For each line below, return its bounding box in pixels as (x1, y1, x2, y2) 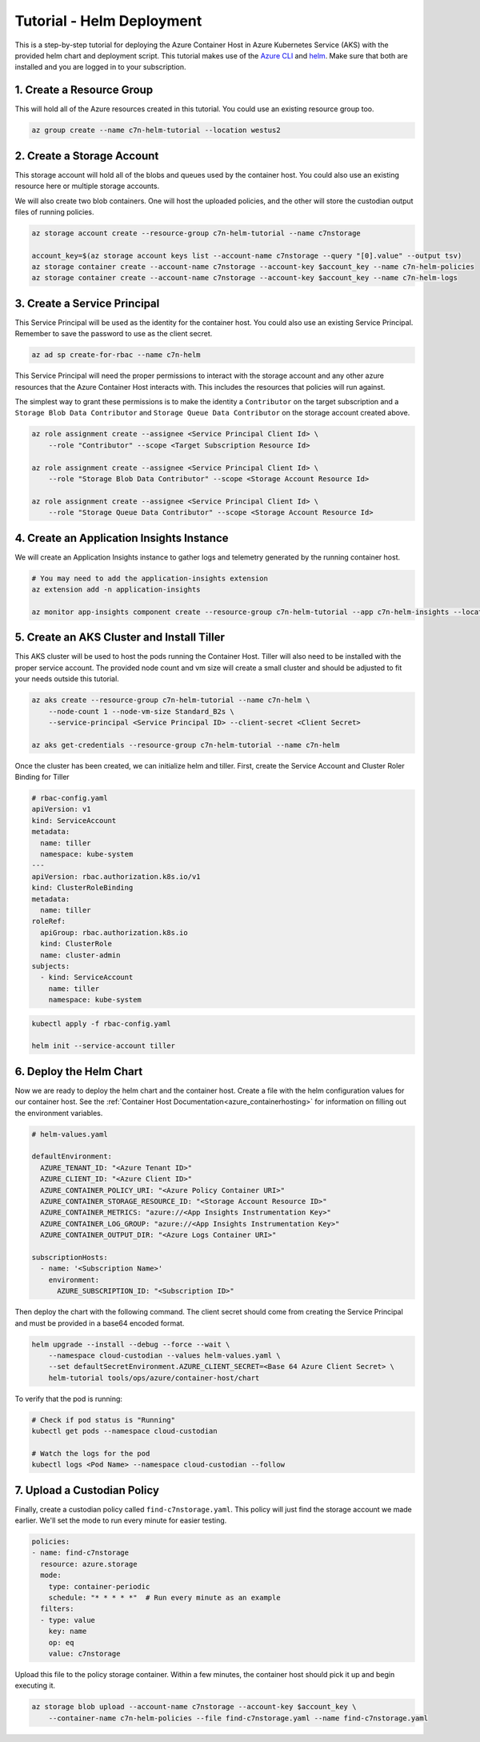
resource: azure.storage (40, 1559, 138, 1568)
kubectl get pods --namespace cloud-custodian (31, 1427, 218, 1436)
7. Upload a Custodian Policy (14, 1483, 160, 1497)
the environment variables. (14, 1108, 103, 1118)
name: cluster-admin (40, 950, 121, 960)
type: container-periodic (48, 1582, 150, 1591)
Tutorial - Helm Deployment (14, 12, 202, 30)
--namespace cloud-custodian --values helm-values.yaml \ (48, 1351, 281, 1360)
